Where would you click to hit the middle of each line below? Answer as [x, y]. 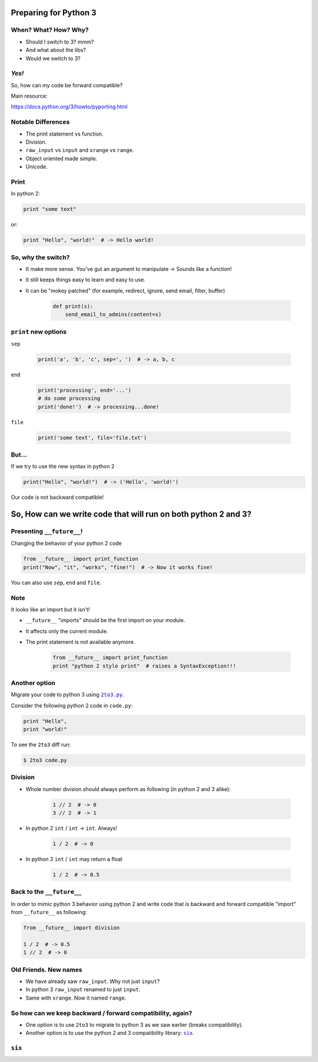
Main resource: [29, 96]
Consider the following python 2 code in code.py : [72, 705]
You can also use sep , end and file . [56, 583]
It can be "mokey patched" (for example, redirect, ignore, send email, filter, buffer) [125, 290]
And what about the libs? [56, 50]
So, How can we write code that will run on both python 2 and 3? [131, 515]
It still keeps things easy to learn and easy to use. [85, 280]
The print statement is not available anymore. [80, 642]
